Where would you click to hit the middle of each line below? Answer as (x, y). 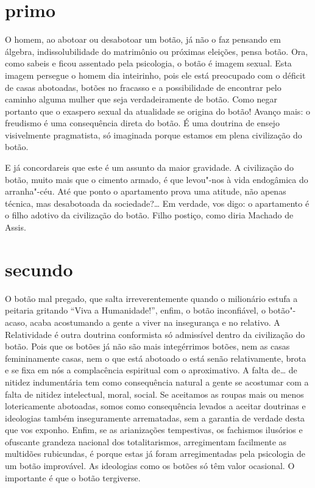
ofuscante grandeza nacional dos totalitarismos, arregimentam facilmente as (146, 441)
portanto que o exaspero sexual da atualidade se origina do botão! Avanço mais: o (157, 111)
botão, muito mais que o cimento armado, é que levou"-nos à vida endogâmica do (157, 179)
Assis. (16, 227)
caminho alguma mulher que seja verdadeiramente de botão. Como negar (141, 99)
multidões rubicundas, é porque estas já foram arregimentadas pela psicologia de (155, 454)
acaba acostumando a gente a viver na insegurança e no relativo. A (155, 322)
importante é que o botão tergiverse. (73, 477)
